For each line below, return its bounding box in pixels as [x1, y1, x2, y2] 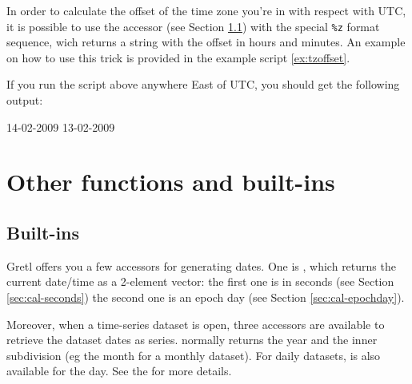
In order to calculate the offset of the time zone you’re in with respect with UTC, [6, 2, 406, 18]
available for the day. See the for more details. [6, 362, 232, 379]
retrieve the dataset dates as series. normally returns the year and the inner [6, 331, 378, 348]
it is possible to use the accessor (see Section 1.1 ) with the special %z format [6, 18, 380, 34]
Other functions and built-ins [6, 165, 335, 198]
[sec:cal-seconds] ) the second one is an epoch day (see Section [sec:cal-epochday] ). [6, 288, 405, 305]
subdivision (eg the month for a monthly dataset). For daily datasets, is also [6, 346, 381, 363]
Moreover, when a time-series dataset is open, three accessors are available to [6, 315, 385, 332]
